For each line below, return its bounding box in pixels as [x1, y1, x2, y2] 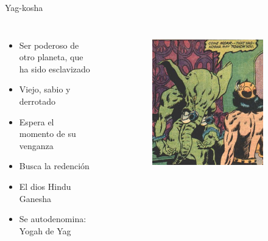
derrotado [19, 94, 56, 107]
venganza [19, 139, 54, 152]
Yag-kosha [5, 1, 43, 13]
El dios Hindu [19, 180, 71, 192]
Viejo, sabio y [19, 83, 71, 96]
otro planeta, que [19, 51, 83, 63]
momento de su [19, 127, 76, 140]
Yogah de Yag [19, 224, 71, 237]
